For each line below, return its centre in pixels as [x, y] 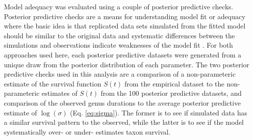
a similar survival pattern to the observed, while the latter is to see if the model [124, 122]
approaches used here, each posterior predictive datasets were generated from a [123, 54]
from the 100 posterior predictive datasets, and [171, 93]
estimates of [60, 93]
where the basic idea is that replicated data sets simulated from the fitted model [125, 26]
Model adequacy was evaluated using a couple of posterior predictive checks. [119, 6]
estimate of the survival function [53, 83]
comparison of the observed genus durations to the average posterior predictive [122, 102]
